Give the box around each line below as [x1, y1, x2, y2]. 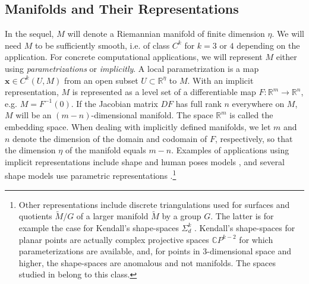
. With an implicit [187, 74, 254, 86]
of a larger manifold [76, 210, 149, 222]
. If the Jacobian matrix [71, 97, 158, 109]
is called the [229, 109, 273, 121]
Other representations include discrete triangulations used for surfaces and [18, 198, 290, 210]
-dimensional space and [207, 245, 292, 257]
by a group [162, 210, 201, 222]
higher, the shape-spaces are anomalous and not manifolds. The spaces [18, 256, 276, 269]
